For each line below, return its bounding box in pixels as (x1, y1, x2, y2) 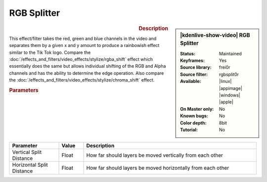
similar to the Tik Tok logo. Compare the (9, 49, 91, 55)
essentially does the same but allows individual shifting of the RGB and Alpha (9, 63, 166, 69)
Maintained (219, 50, 242, 56)
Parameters (9, 87, 39, 93)
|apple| (219, 99, 233, 105)
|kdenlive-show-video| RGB (180, 32, 250, 39)
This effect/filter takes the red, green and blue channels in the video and (9, 35, 157, 42)
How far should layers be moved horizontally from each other (86, 165, 229, 172)
